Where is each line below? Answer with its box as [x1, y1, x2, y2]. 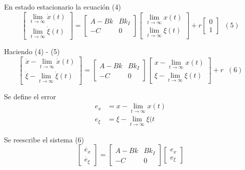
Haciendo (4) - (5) [4, 46, 60, 57]
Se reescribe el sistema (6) [4, 134, 84, 144]
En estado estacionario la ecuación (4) [4, 2, 121, 12]
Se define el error [4, 91, 56, 101]
